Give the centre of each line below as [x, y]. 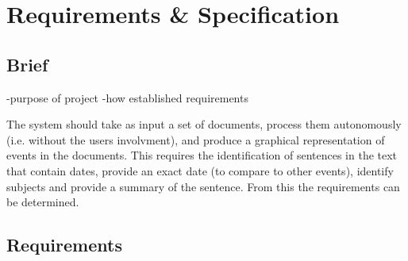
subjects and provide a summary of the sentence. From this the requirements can [203, 186]
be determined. [43, 202]
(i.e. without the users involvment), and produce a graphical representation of [196, 139]
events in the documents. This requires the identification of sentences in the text [202, 155]
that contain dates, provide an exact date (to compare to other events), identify [200, 170]
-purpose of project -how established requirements [127, 97]
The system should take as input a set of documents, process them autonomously [204, 124]
